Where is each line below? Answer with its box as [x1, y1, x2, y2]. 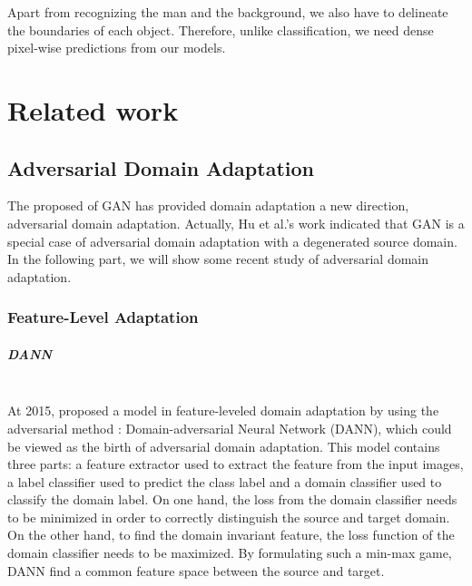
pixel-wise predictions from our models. [7, 38, 226, 57]
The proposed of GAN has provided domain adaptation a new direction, [7, 196, 409, 215]
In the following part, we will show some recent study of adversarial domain [7, 249, 429, 269]
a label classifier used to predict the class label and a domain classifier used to [7, 472, 442, 491]
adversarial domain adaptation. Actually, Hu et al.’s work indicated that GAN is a [7, 213, 465, 232]
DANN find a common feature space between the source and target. [7, 561, 385, 580]
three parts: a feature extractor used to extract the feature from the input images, [7, 454, 464, 474]
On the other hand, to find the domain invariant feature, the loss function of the [7, 525, 455, 544]
